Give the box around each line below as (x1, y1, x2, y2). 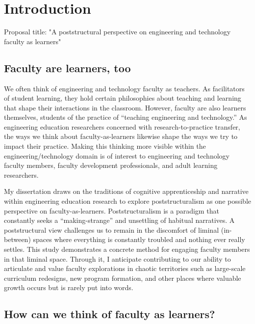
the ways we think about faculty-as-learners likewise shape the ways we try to (4, 131, 238, 141)
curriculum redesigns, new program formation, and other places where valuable (4, 272, 241, 283)
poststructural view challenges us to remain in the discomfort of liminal (4, 224, 219, 235)
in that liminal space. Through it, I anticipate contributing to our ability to (4, 253, 231, 264)
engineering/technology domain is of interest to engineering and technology (4, 150, 229, 161)
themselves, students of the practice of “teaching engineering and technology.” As (4, 112, 247, 122)
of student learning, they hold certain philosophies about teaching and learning (4, 93, 241, 103)
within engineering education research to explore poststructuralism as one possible (4, 196, 251, 206)
